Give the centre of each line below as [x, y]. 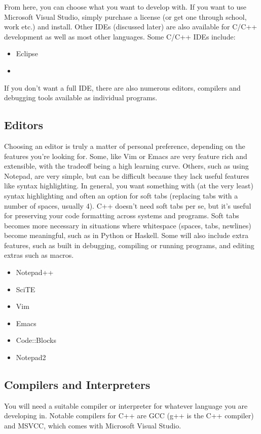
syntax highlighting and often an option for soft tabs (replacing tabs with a [121, 195]
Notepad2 [31, 357]
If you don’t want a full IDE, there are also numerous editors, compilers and [122, 87]
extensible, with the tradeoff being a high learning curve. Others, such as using [126, 166]
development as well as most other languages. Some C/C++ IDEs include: [120, 36]
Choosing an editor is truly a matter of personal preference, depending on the [125, 146]
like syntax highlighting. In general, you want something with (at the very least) [129, 186]
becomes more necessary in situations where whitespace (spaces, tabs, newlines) [128, 225]
